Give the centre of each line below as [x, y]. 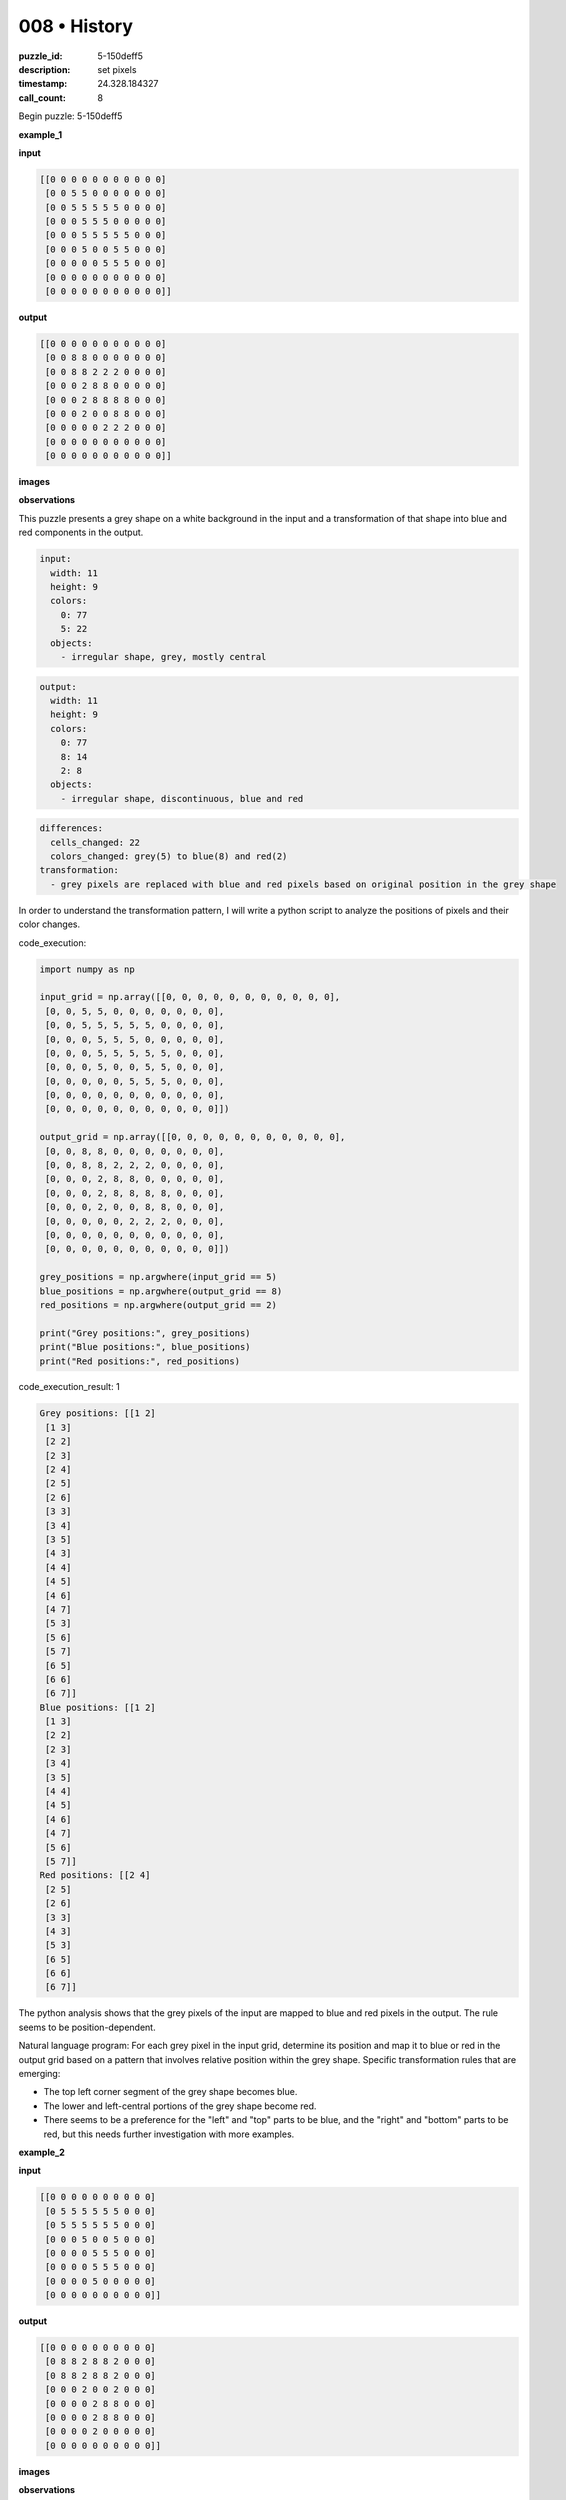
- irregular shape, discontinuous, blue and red [182, 798]
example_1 [40, 134]
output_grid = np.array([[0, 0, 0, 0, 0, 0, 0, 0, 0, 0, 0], [192, 1137]
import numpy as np [87, 969]
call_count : [42, 97]
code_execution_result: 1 [69, 1387]
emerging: [39, 2074]
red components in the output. [81, 532]
